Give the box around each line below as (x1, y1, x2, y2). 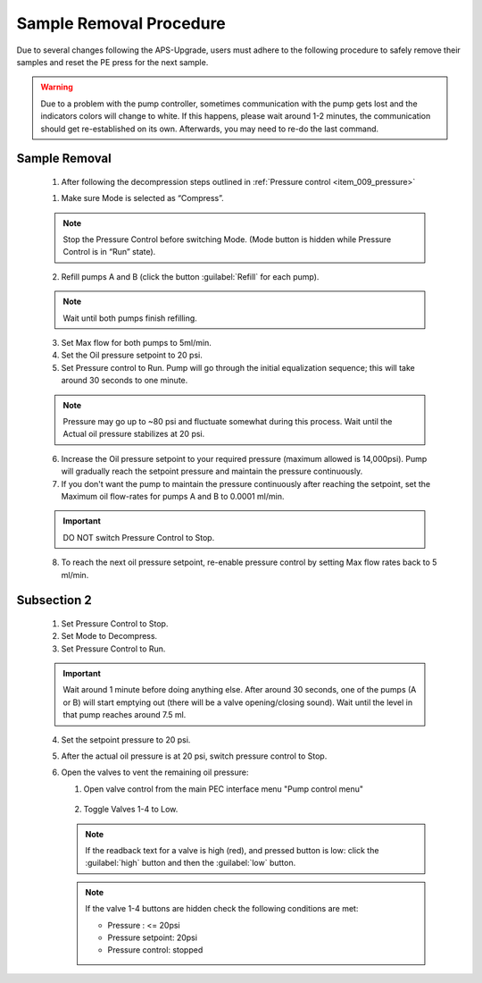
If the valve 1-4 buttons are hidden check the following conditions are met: (85, 903, 359, 914)
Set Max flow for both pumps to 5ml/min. (61, 338, 212, 349)
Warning (40, 81, 73, 93)
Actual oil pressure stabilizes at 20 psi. (62, 429, 205, 440)
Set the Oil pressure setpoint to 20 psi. (61, 349, 203, 361)
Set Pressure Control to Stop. (61, 618, 169, 629)
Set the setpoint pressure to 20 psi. (61, 734, 191, 745)
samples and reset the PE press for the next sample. (16, 56, 209, 67)
